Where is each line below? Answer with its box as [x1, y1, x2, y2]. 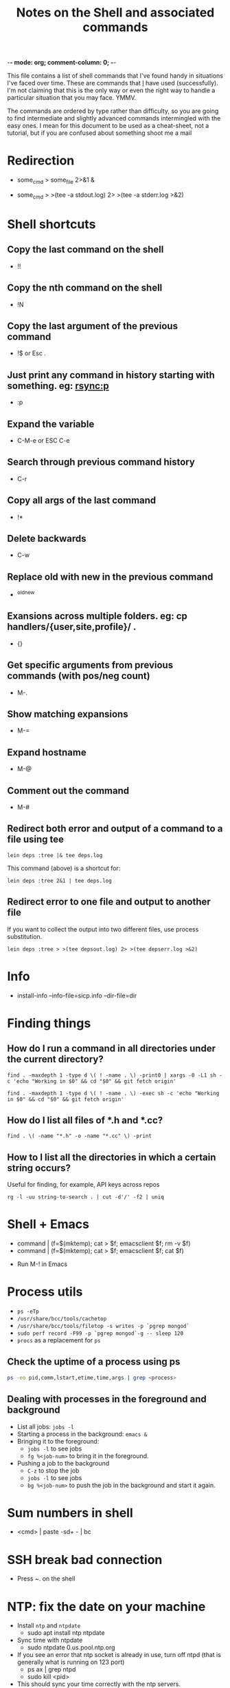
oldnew [16, 589, 35, 596]
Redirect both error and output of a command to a [7, 823, 223, 834]
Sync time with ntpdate [16, 1636, 83, 1645]
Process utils [7, 1284, 83, 1300]
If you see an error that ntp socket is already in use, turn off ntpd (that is [16, 1651, 222, 1659]
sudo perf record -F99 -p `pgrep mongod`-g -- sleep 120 [16, 1330, 184, 1337]
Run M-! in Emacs [16, 1260, 67, 1268]
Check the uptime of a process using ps [7, 1356, 181, 1368]
